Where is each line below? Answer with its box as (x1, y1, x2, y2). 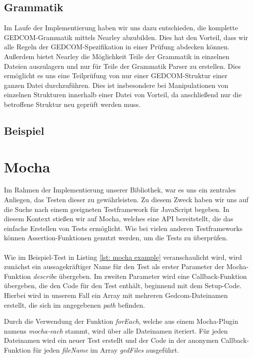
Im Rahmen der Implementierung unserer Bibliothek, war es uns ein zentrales (4, 185, 236, 195)
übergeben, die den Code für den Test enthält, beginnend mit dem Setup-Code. (4, 280, 242, 291)
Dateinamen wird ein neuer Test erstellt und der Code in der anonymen (4, 335, 219, 345)
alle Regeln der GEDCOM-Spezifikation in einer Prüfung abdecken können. (4, 42, 230, 52)
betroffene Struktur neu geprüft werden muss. (4, 99, 141, 109)
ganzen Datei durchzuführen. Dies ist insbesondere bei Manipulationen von (4, 80, 229, 90)
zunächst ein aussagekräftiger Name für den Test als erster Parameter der (4, 261, 224, 272)
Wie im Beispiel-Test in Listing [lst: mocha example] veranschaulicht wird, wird (4, 252, 242, 262)
